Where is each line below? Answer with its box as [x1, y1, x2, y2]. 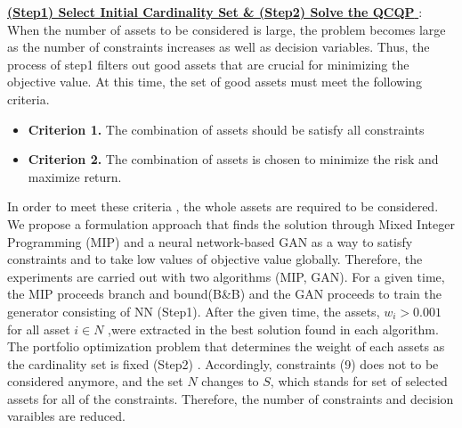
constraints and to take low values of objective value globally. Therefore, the [7, 250, 423, 268]
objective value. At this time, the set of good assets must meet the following [7, 72, 422, 91]
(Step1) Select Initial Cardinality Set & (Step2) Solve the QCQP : [7, 3, 423, 21]
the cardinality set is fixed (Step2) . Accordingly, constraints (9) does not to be [7, 354, 439, 373]
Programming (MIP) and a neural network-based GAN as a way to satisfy [7, 232, 413, 251]
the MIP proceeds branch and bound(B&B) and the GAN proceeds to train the [7, 284, 442, 303]
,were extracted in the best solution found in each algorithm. [108, 319, 439, 338]
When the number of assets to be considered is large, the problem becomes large [7, 20, 446, 38]
